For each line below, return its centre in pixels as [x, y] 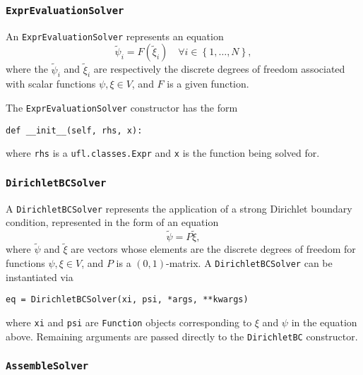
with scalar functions [51, 84]
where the [27, 69]
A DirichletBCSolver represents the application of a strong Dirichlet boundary [179, 208]
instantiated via [40, 276]
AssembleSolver [47, 366]
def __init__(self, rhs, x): [74, 130]
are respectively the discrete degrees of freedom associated [219, 69]
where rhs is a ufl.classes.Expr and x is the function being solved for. [163, 153]
